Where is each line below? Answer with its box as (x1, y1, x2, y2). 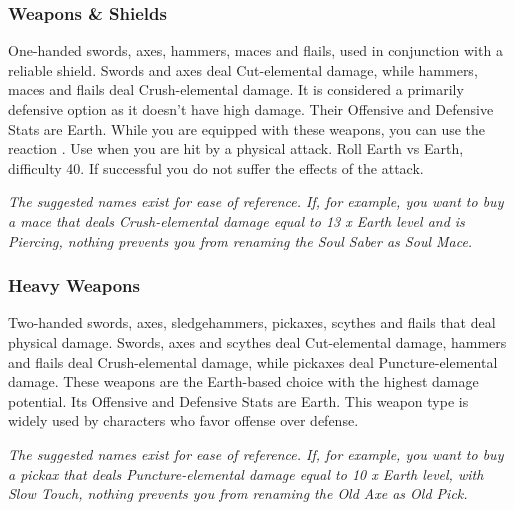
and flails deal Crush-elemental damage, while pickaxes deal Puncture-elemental (8, 351, 498, 372)
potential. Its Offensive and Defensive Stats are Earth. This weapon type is (8, 390, 469, 411)
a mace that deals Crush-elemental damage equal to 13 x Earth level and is (8, 210, 465, 231)
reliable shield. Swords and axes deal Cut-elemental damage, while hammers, (8, 59, 478, 80)
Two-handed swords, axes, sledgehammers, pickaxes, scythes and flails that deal (8, 312, 496, 333)
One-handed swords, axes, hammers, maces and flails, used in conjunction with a (8, 40, 503, 61)
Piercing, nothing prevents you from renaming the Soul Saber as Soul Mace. (8, 230, 473, 251)
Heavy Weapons (8, 273, 141, 298)
